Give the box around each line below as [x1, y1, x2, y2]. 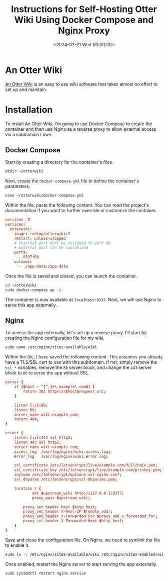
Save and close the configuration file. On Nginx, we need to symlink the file [5, 537, 160, 543]
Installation [5, 104, 53, 115]
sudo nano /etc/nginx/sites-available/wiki [5, 345, 97, 350]
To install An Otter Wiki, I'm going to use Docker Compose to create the [5, 121, 152, 127]
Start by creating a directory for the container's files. [5, 159, 113, 165]
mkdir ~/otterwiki [5, 169, 43, 174]
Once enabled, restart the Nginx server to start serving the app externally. [5, 561, 157, 567]
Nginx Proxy [58, 25, 110, 36]
